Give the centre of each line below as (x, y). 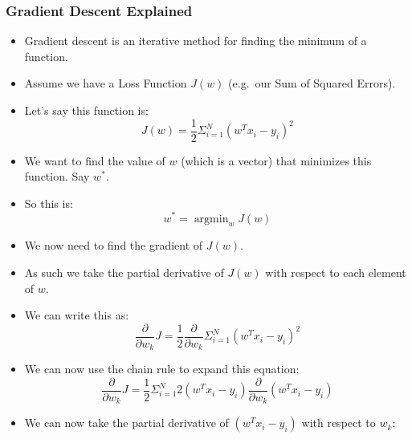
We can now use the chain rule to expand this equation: (162, 369)
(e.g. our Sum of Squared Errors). (312, 83)
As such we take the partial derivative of (124, 272)
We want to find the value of (95, 160)
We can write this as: (77, 315)
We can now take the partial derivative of (126, 423)
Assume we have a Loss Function (106, 83)
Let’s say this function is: (86, 110)
